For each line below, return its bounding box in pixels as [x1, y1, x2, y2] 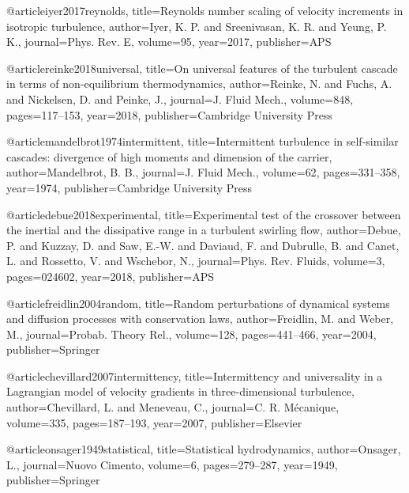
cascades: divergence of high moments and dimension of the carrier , [6, 148, 332, 165]
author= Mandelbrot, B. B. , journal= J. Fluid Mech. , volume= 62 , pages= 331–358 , [6, 164, 400, 180]
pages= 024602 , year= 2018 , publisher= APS [6, 267, 214, 284]
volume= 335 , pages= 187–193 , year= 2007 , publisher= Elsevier [6, 414, 302, 430]
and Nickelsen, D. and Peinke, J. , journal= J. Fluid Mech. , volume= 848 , [6, 90, 354, 107]
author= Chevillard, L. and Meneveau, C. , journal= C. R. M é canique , [6, 399, 340, 415]
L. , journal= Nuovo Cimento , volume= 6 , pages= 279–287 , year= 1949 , [6, 456, 338, 472]
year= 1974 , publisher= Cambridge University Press [6, 179, 253, 195]
